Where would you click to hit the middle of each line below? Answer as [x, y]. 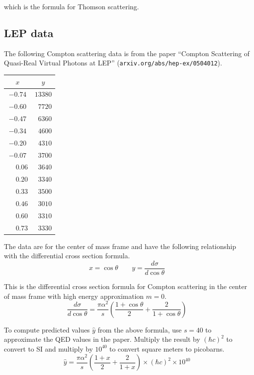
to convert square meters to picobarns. [167, 348]
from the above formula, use [140, 329]
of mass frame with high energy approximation [74, 296]
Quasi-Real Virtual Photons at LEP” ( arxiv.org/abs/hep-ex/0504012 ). [113, 63]
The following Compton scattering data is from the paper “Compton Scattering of [127, 53]
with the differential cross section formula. [67, 256]
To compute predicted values [47, 329]
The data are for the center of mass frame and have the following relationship [120, 246]
